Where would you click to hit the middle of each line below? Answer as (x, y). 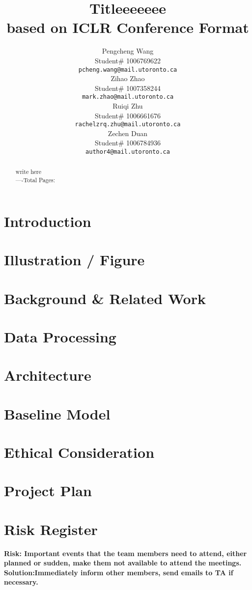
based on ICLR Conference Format (128, 27)
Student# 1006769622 (128, 60)
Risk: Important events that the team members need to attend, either (126, 553)
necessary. (21, 582)
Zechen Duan (128, 133)
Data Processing (60, 336)
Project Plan (48, 491)
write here (28, 172)
